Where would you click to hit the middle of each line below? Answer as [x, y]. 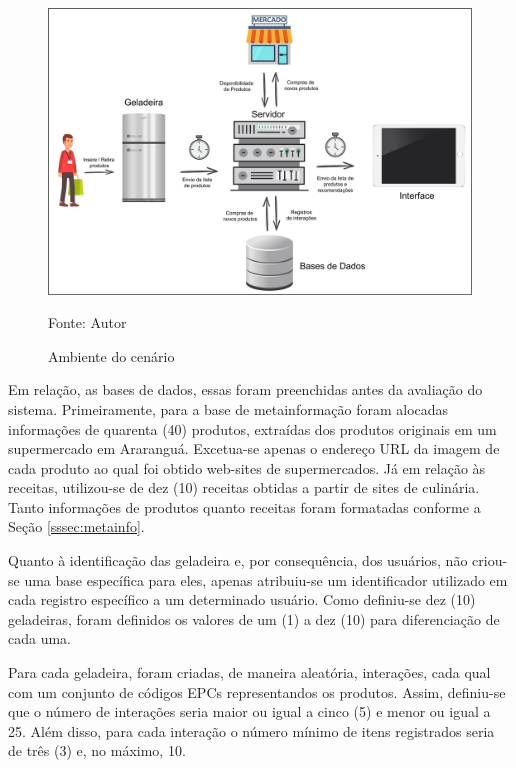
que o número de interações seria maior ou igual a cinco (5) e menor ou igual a [249, 711]
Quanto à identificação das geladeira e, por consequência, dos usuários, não [238, 560]
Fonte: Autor [87, 322]
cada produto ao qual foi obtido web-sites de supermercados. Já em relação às [247, 467]
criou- [490, 560]
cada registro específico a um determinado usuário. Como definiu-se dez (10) [242, 599]
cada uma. [39, 638]
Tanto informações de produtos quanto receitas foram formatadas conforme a [244, 506]
